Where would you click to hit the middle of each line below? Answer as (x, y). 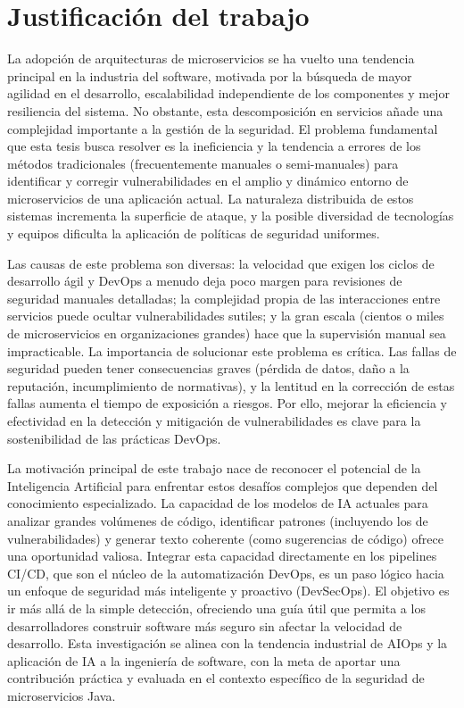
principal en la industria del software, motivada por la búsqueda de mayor (210, 75)
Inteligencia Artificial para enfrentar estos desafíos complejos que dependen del (223, 485)
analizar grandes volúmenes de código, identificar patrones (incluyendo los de (218, 520)
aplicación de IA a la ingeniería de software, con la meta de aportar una (204, 660)
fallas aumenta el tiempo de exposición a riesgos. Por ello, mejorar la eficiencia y (227, 403)
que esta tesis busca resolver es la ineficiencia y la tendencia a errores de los (214, 146)
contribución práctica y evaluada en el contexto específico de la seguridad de (216, 678)
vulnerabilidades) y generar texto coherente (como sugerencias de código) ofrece (225, 538)
